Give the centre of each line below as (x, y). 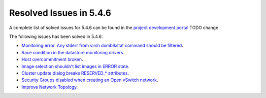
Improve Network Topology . (50, 87)
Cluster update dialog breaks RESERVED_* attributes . (75, 73)
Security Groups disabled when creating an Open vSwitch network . (90, 80)
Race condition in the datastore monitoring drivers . (73, 52)
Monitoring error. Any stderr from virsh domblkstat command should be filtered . (102, 46)
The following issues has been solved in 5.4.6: (56, 36)
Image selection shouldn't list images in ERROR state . (76, 66)
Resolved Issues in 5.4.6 (60, 13)
